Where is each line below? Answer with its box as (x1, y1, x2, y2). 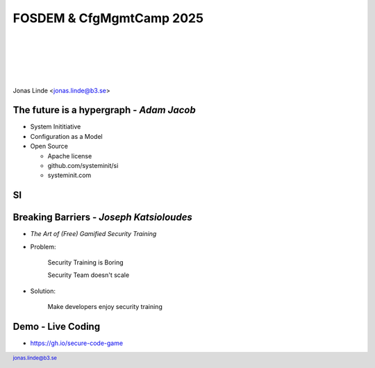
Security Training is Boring (47, 258, 124, 267)
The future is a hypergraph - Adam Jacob (12, 104, 196, 116)
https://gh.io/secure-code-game (30, 339, 124, 347)
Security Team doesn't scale (47, 271, 130, 279)
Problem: (30, 242, 56, 251)
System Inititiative (30, 122, 81, 131)
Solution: (30, 287, 56, 295)
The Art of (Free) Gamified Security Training (30, 230, 157, 238)
